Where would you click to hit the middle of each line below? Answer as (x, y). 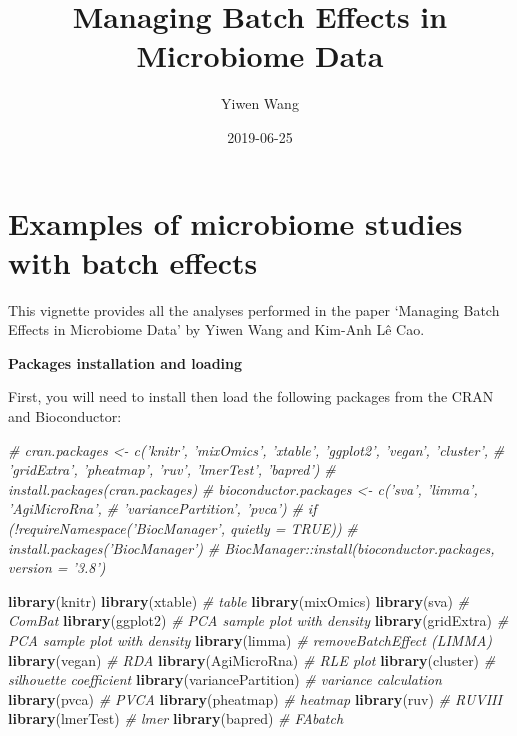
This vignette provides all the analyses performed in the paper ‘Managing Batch (254, 309)
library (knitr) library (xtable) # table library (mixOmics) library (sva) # (239, 600)
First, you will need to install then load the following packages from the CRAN (251, 396)
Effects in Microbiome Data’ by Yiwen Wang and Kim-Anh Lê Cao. (216, 329)
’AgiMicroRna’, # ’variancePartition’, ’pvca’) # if (162, 508)
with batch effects (133, 261)
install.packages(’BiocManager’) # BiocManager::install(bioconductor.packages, (251, 547)
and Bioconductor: (65, 416)
